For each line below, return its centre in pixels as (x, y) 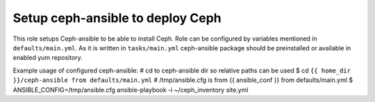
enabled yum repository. (48, 58)
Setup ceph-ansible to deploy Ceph (117, 18)
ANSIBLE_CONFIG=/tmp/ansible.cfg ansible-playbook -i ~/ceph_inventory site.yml (131, 90)
